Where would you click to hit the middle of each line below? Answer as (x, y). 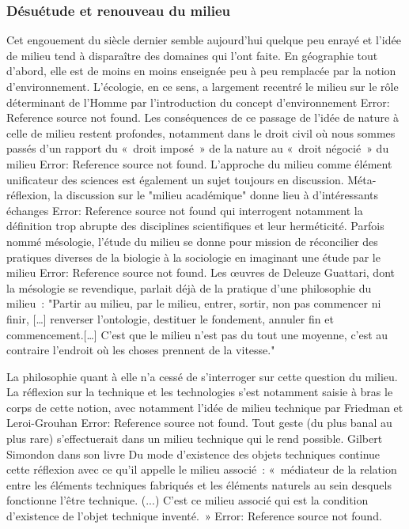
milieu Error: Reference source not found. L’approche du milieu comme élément (199, 163)
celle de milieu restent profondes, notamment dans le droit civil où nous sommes (201, 132)
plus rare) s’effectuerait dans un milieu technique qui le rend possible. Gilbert (195, 438)
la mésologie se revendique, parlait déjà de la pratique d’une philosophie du (189, 287)
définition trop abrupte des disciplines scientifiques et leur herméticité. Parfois (195, 226)
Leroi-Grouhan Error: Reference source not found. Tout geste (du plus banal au (199, 423)
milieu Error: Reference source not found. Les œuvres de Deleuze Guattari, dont (201, 272)
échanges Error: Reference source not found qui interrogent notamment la (185, 210)
